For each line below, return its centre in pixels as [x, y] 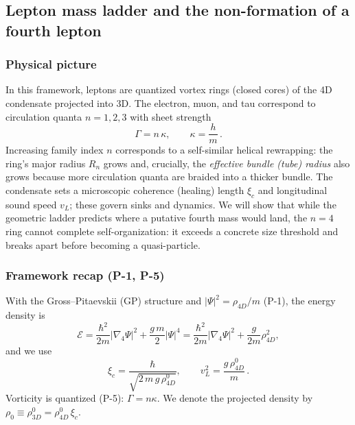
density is [25, 315]
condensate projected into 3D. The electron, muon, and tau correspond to [161, 102]
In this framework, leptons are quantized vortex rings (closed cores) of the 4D [169, 89]
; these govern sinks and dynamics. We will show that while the [203, 204]
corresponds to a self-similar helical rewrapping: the [224, 150]
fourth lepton [54, 30]
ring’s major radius [46, 163]
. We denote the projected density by [235, 398]
